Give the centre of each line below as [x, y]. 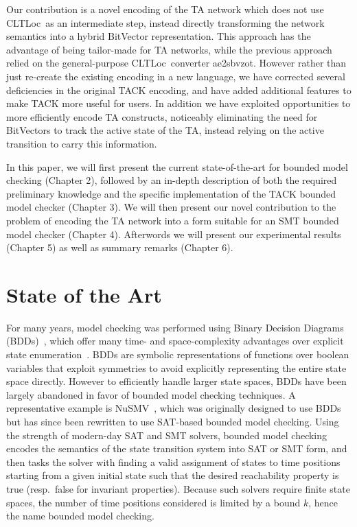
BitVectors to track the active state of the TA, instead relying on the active [165, 130]
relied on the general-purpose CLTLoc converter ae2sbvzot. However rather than [176, 63]
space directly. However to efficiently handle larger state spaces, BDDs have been [176, 381]
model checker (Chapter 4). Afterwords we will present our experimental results [174, 234]
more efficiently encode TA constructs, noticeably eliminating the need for [162, 116]
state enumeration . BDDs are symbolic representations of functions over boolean [178, 354]
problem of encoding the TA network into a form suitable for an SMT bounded [173, 220]
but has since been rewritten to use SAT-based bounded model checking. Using [173, 421]
